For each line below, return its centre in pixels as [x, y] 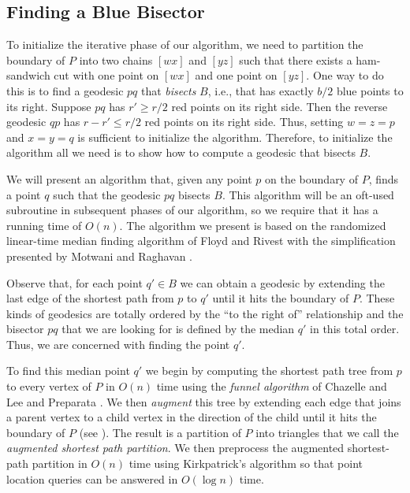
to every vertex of [49, 386]
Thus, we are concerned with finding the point [118, 344]
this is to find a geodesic [65, 90]
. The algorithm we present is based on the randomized [253, 225]
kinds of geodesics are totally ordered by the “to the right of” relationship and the [205, 313]
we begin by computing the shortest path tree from [269, 371]
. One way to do [345, 75]
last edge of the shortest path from [90, 298]
